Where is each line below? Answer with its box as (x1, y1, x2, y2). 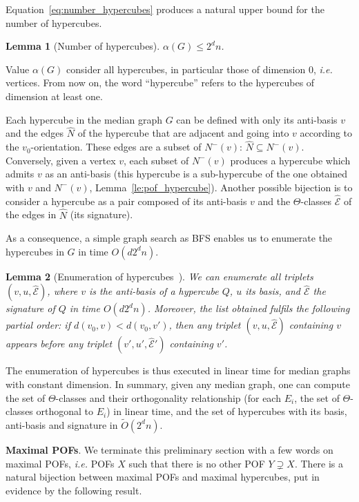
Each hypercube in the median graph (6, 112, 163, 126)
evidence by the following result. (6, 483, 142, 497)
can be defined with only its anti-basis (176, 112, 338, 126)
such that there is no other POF (128, 456, 265, 470)
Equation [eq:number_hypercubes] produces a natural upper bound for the (6, 2, 324, 16)
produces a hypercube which (230, 153, 351, 167)
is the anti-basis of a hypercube (89, 284, 219, 298)
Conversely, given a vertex (6, 153, 116, 167)
